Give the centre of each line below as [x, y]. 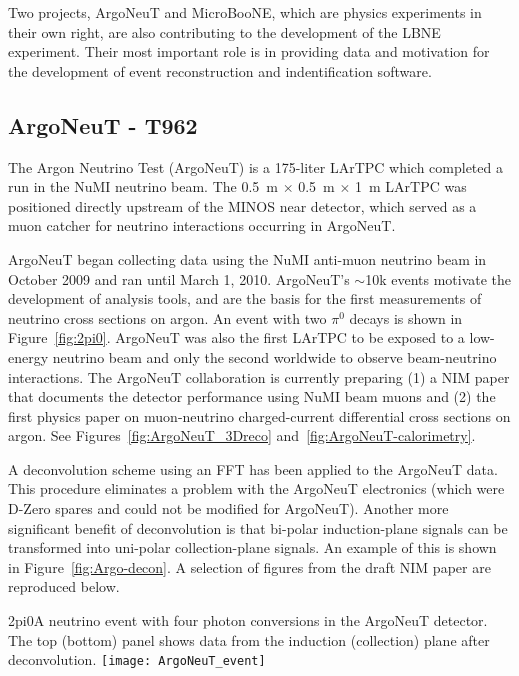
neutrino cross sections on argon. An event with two [167, 317]
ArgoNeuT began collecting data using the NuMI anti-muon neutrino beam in [247, 258]
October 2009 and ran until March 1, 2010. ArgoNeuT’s [179, 278]
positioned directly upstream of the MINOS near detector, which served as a [242, 205]
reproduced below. [64, 586]
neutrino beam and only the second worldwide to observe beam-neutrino [274, 356]
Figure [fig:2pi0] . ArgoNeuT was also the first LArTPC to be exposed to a [236, 337]
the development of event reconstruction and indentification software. [220, 70]
